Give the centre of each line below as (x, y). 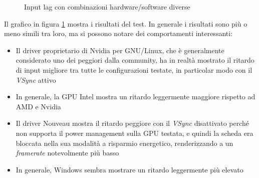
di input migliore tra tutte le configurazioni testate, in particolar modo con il (134, 69)
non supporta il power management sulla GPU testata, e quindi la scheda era (135, 133)
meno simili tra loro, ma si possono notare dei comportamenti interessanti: (118, 33)
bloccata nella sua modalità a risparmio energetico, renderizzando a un (124, 143)
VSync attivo (36, 79)
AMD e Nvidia (38, 106)
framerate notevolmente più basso (67, 153)
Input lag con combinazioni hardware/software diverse (107, 7)
